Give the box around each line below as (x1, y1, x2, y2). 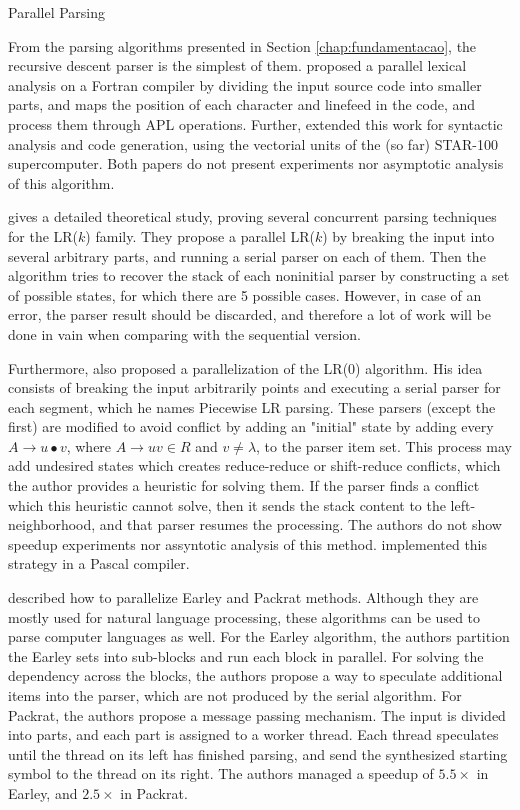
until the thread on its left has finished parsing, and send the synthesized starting (8, 743, 508, 764)
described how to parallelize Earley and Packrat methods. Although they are (8, 587, 479, 608)
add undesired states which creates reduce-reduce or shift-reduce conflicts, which (8, 455, 501, 476)
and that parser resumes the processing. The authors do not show (99, 514, 502, 535)
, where (66, 435, 112, 456)
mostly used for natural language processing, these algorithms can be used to (8, 606, 481, 627)
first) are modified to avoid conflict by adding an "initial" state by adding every (8, 416, 494, 437)
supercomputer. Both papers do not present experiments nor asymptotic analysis (8, 153, 504, 174)
